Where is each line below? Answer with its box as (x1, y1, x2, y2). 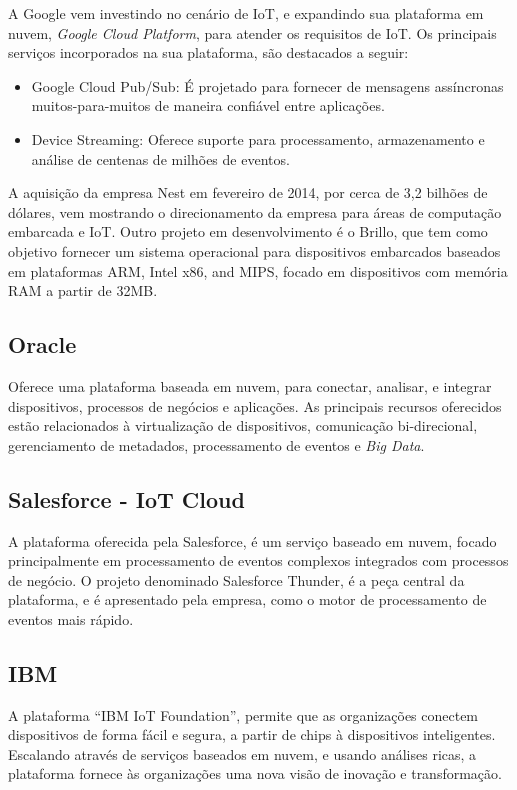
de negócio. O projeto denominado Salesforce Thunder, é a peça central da (8, 569, 465, 590)
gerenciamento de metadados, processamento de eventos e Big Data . (8, 434, 425, 455)
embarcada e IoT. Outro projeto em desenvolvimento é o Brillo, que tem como (8, 221, 488, 242)
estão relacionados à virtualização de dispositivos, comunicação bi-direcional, (8, 415, 478, 436)
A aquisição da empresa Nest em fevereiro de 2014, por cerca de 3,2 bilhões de (8, 182, 488, 203)
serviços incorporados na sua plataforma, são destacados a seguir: (8, 42, 409, 63)
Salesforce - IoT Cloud (8, 483, 245, 514)
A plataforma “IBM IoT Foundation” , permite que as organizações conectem (8, 704, 479, 725)
